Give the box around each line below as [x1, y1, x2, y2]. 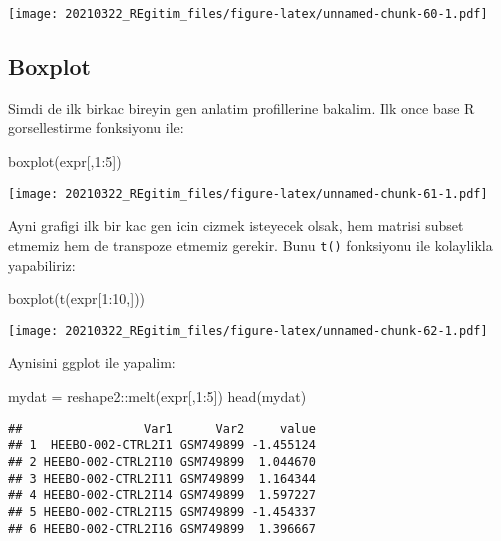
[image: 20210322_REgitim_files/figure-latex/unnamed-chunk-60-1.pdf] [8, 7, 488, 21]
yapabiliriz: [8, 254, 76, 275]
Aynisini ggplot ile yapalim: [8, 352, 176, 373]
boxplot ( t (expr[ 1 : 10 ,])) [8, 288, 146, 309]
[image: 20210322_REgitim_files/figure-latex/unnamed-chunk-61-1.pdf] [8, 186, 488, 201]
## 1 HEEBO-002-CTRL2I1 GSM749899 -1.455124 [8, 438, 316, 453]
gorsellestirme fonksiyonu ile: [8, 117, 184, 138]
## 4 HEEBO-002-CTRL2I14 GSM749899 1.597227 [8, 488, 316, 503]
